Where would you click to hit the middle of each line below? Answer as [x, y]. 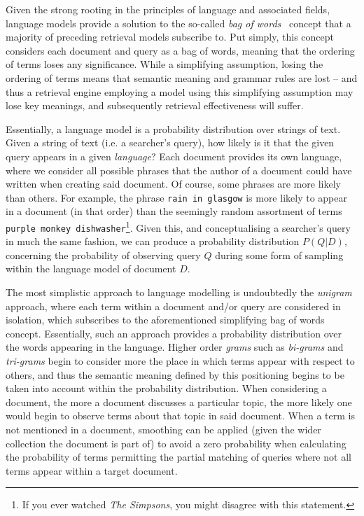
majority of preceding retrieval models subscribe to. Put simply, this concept [170, 37]
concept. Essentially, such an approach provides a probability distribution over [174, 333]
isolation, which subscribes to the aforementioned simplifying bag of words [165, 320]
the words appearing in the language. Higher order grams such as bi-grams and [175, 347]
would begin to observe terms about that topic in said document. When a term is [180, 416]
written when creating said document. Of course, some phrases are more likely [173, 184]
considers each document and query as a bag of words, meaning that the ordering [180, 50]
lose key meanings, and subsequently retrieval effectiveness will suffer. [155, 105]
